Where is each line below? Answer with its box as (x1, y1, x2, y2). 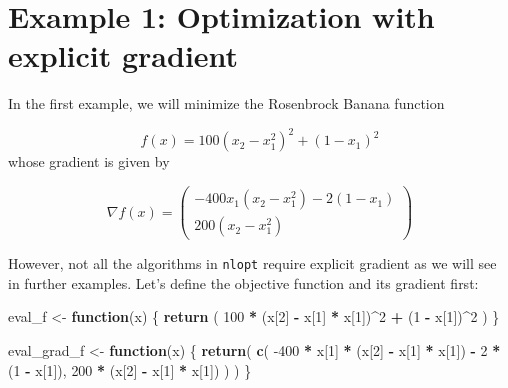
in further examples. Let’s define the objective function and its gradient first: (8, 272, 479, 293)
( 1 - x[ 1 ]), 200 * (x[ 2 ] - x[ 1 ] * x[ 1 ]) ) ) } (8, 359, 252, 380)
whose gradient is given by (8, 151, 170, 172)
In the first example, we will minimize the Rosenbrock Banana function (8, 93, 445, 114)
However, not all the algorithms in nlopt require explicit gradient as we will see (8, 253, 497, 274)
